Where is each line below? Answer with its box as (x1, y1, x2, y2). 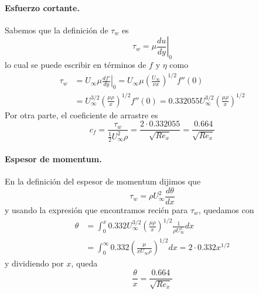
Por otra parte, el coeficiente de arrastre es (5, 108, 158, 121)
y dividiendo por (5, 257, 64, 269)
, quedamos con (198, 203, 254, 216)
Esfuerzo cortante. (5, 1, 80, 13)
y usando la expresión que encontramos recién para (5, 203, 188, 216)
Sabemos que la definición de (5, 23, 108, 36)
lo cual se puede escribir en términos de (5, 59, 146, 71)
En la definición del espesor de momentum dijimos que (5, 175, 201, 187)
